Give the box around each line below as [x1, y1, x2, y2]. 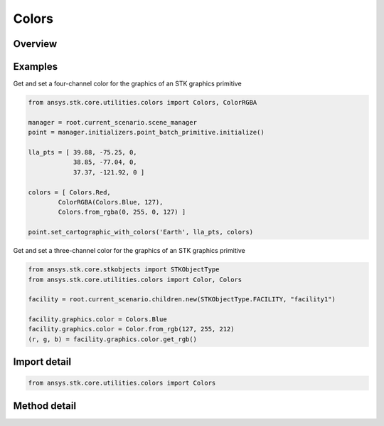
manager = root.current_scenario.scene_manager [28, 118, 197, 126]
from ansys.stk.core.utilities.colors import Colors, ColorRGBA [28, 98, 257, 107]
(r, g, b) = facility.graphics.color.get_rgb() [28, 335, 197, 343]
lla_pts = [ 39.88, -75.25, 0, [28, 148, 138, 157]
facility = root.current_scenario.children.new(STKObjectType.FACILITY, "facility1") [28, 296, 336, 303]
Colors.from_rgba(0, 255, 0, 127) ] [58, 208, 186, 217]
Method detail [13, 400, 77, 412]
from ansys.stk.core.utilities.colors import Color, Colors [28, 275, 242, 284]
